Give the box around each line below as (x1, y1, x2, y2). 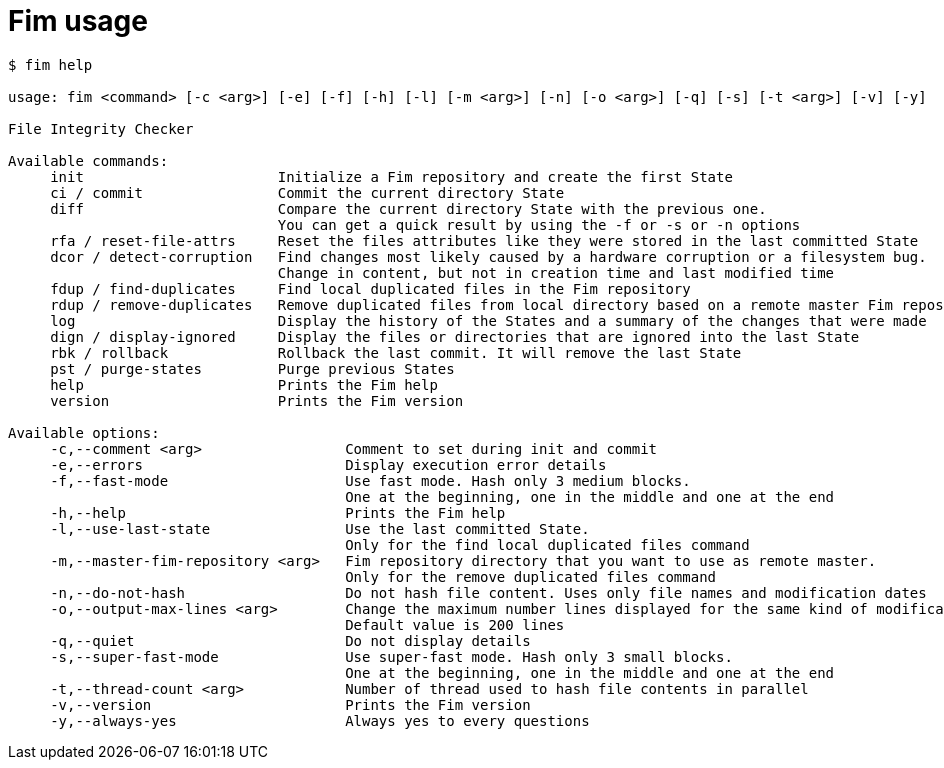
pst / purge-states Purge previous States (50, 360, 455, 377)
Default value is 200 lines (345, 616, 565, 633)
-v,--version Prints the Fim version (50, 696, 531, 713)
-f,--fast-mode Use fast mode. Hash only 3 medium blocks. (50, 472, 691, 489)
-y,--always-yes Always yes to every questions (50, 712, 590, 729)
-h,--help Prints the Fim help (50, 504, 506, 521)
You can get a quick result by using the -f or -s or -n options (277, 216, 801, 233)
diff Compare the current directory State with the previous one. (50, 200, 767, 217)
